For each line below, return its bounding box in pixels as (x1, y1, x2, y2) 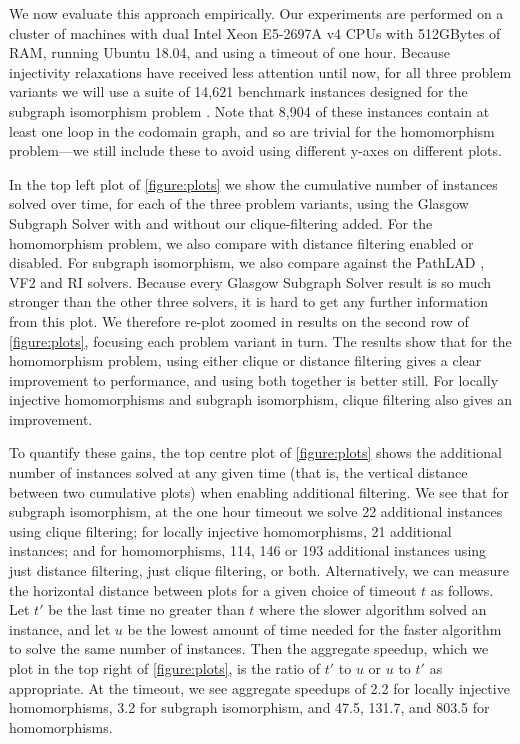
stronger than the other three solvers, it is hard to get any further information (9, 291, 489, 312)
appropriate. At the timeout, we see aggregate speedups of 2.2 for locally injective (9, 677, 510, 698)
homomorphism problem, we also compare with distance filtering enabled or (9, 232, 474, 253)
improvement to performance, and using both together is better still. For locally (9, 369, 499, 390)
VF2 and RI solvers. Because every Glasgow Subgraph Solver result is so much (9, 271, 492, 292)
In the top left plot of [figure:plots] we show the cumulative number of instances (9, 173, 498, 194)
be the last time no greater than (48, 599, 245, 620)
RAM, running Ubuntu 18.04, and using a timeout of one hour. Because (9, 42, 450, 63)
